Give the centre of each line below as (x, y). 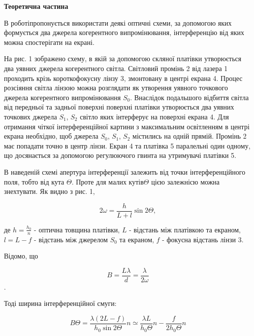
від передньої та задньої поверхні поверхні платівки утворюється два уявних (119, 107)
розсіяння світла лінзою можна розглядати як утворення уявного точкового (116, 88)
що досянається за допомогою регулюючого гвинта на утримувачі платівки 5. (120, 155)
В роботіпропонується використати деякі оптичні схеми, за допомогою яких (118, 22)
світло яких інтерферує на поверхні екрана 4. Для (154, 116)
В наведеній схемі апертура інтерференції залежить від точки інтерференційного (125, 171)
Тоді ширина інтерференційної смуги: (60, 303)
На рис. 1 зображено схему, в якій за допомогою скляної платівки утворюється (123, 58)
